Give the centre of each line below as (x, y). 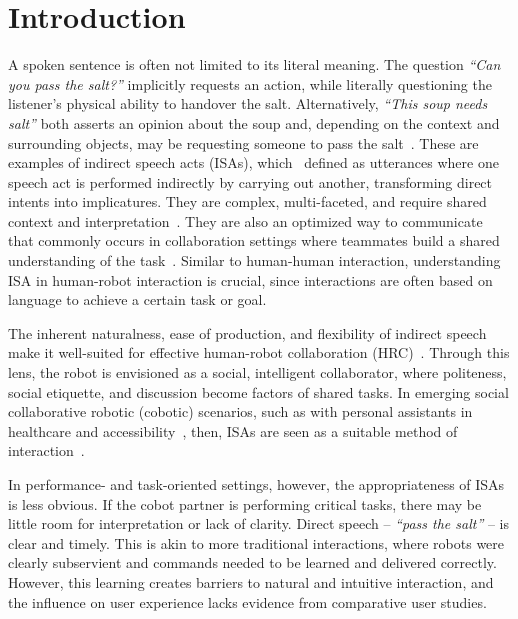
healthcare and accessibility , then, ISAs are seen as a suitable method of (233, 430)
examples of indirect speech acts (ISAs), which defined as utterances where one (253, 162)
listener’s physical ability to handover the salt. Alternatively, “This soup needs (248, 103)
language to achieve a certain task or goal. (137, 299)
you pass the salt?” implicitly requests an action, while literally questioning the (250, 83)
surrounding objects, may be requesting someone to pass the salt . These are (243, 142)
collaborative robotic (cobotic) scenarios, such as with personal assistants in (240, 411)
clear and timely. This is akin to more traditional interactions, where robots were (256, 542)
